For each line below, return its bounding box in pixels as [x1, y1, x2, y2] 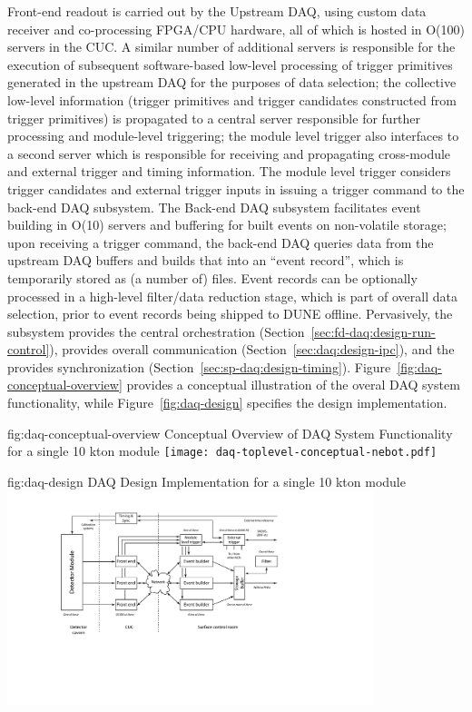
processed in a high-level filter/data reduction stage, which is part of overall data [7, 286, 457, 305]
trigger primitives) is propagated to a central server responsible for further [7, 108, 421, 127]
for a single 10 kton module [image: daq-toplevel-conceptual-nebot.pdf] [7, 441, 438, 460]
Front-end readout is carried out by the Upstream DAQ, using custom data [7, 2, 427, 20]
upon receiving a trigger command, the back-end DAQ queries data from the [7, 232, 434, 252]
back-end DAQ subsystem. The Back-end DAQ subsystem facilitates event [7, 197, 421, 216]
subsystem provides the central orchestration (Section [7, 321, 305, 341]
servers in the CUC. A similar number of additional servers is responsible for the [7, 37, 456, 56]
